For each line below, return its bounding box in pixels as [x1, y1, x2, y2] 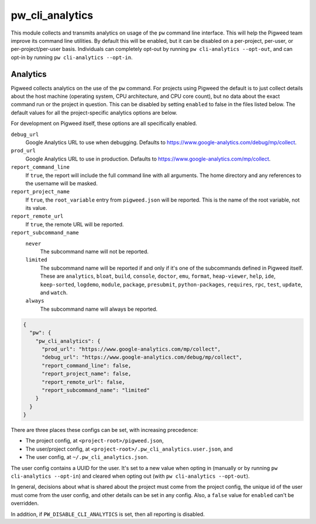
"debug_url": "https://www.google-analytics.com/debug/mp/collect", [42, 354, 243, 360]
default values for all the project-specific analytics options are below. [11, 109, 178, 116]
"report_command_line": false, [42, 362, 132, 369]
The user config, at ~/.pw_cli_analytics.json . [25, 454, 149, 461]
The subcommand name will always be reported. [40, 305, 158, 312]
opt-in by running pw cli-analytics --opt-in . [11, 53, 133, 61]
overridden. [11, 500, 39, 507]
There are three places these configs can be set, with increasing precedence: [11, 427, 198, 434]
